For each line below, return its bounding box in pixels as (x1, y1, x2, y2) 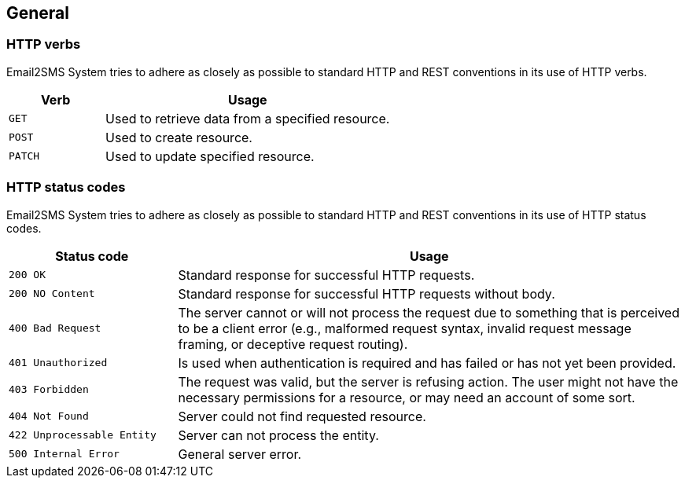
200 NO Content (9, 288, 95, 300)
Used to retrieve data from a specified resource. (105, 110, 390, 126)
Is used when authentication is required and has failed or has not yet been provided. (178, 354, 676, 371)
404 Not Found (9, 410, 89, 423)
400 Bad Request (9, 322, 101, 335)
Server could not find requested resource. (178, 408, 426, 424)
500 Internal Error (9, 448, 120, 460)
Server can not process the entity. (178, 427, 379, 443)
